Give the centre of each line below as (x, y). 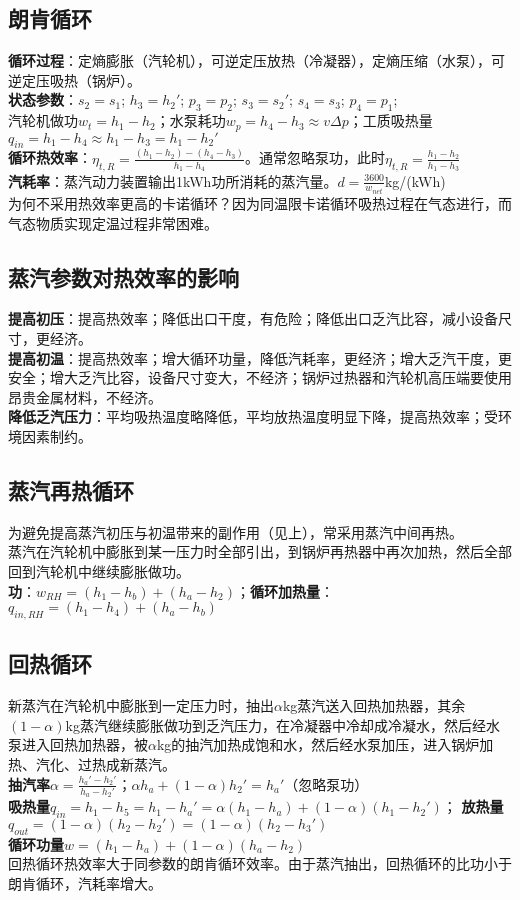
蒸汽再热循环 (71, 489)
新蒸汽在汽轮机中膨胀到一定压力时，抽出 (141, 705)
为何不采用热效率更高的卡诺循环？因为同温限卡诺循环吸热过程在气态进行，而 (260, 203)
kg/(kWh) (415, 180)
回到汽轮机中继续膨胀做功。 (99, 570)
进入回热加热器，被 (84, 744)
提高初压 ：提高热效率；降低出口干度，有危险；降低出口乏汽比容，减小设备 (253, 318)
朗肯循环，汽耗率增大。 (85, 883)
